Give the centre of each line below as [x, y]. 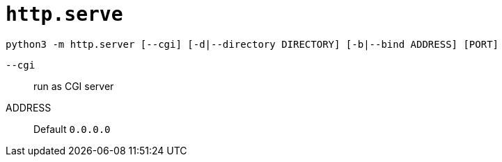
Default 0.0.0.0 [72, 129]
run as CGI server [74, 86]
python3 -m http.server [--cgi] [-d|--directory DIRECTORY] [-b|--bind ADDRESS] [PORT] [252, 44]
